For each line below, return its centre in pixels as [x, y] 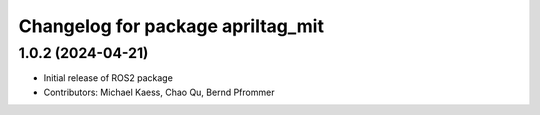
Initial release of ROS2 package [108, 78]
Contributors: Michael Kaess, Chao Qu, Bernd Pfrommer [159, 92]
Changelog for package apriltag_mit [171, 26]
